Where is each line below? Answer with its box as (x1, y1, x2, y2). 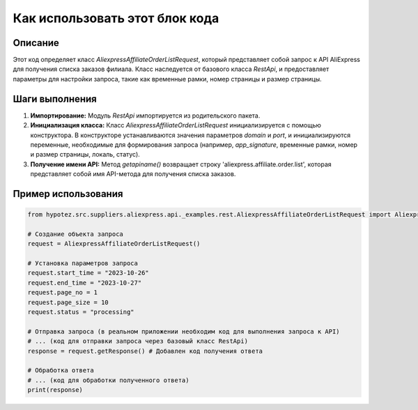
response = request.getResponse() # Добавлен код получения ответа (27, 347, 263, 355)
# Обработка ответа (27, 366, 94, 374)
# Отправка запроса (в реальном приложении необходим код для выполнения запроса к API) (27, 327, 341, 336)
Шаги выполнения (13, 93, 97, 104)
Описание (13, 37, 59, 49)
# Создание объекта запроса (27, 230, 123, 238)
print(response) (27, 386, 84, 394)
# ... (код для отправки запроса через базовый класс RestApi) (27, 338, 249, 345)
